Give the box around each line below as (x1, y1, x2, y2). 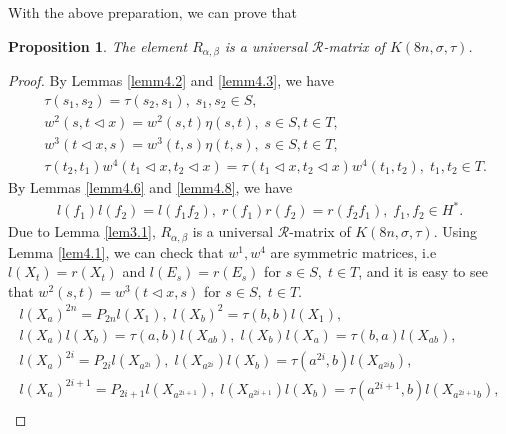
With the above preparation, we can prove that (8, 2, 298, 22)
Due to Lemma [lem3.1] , (8, 221, 156, 242)
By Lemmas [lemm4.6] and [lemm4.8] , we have (8, 177, 293, 197)
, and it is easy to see (358, 261, 488, 282)
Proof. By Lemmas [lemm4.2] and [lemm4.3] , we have (8, 70, 334, 91)
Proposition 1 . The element (8, 35, 188, 56)
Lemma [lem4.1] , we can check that (8, 241, 224, 262)
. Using (433, 221, 477, 242)
